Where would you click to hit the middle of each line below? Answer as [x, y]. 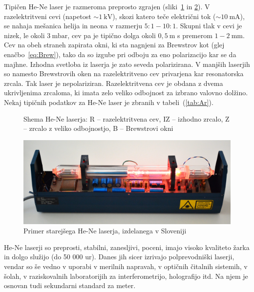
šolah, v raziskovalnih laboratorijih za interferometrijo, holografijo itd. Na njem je [126, 276]
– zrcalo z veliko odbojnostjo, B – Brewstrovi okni [98, 128]
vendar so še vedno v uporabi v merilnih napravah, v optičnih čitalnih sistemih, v [126, 266]
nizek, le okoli [24, 35]
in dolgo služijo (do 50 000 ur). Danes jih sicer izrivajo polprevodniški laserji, [119, 257]
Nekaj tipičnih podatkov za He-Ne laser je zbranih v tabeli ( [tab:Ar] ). [109, 102]
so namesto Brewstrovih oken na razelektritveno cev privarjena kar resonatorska [124, 73]
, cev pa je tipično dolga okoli [112, 35]
